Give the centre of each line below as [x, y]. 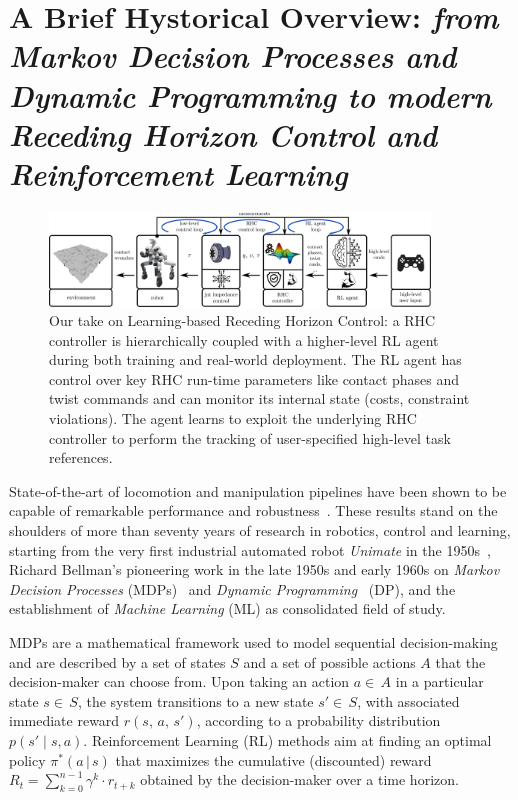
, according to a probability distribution [318, 720]
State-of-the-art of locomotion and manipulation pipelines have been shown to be [258, 490]
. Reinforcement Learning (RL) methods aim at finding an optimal [287, 739]
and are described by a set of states [117, 661]
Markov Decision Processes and [233, 56]
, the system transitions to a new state [195, 700]
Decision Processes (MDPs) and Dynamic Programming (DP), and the [232, 588]
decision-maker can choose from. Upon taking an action [179, 681]
